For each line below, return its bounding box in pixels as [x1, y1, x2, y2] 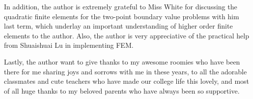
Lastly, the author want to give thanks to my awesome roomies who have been [4, 56, 240, 66]
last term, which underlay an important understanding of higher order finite [4, 21, 233, 31]
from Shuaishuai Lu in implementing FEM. [4, 40, 134, 50]
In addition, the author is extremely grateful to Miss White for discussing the [4, 1, 237, 11]
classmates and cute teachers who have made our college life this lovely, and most [4, 76, 250, 86]
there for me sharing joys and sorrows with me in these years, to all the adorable [4, 66, 247, 76]
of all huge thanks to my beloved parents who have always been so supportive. [4, 85, 240, 96]
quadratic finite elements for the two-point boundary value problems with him [4, 11, 239, 21]
